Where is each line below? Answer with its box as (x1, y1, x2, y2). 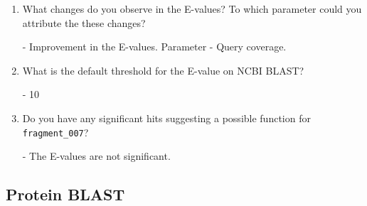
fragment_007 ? (22, 124, 89, 139)
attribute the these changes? (22, 15, 146, 30)
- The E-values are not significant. (22, 148, 171, 163)
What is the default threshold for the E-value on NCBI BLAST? (22, 63, 304, 77)
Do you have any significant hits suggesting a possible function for (22, 110, 311, 125)
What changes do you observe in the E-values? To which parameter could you (22, 1, 362, 16)
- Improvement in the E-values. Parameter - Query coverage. (22, 39, 287, 54)
